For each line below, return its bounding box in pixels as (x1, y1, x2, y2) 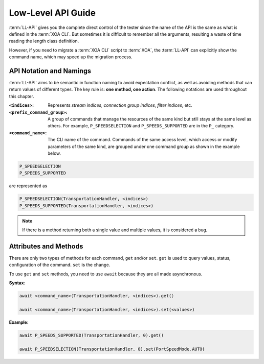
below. (47, 150, 61, 156)
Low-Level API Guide (9, 7, 96, 18)
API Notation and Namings (9, 67, 91, 75)
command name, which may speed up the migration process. (9, 54, 132, 60)
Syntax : (9, 280, 25, 286)
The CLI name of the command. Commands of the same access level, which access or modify (47, 137, 237, 143)
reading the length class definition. (9, 38, 79, 44)
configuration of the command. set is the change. (9, 262, 110, 268)
